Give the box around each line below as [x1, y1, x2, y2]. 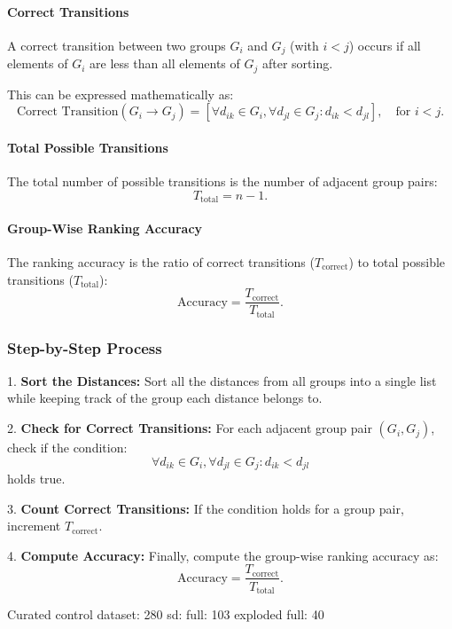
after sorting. [261, 54, 333, 73]
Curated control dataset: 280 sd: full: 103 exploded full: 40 [7, 604, 324, 623]
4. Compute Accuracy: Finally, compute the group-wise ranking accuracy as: [7, 546, 439, 564]
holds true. [7, 469, 66, 488]
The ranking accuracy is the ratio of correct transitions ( [7, 252, 315, 271]
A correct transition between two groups [7, 35, 226, 54]
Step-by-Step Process [7, 336, 162, 358]
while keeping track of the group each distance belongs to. [7, 389, 323, 407]
